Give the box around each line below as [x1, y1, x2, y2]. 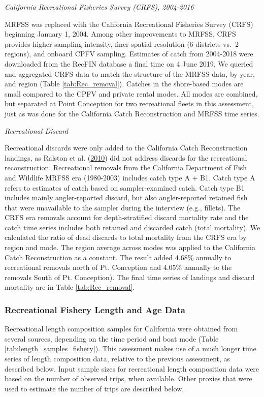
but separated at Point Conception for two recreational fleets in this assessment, [5, 98, 254, 109]
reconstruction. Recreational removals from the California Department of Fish [5, 162, 247, 173]
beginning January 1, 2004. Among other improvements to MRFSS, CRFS [5, 28, 236, 39]
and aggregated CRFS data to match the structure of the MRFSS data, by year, [5, 68, 255, 79]
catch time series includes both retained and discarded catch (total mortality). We [5, 222, 260, 232]
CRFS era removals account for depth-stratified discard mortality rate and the [5, 212, 249, 223]
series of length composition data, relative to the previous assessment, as [5, 353, 230, 364]
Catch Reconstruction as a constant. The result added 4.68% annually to [5, 252, 232, 262]
